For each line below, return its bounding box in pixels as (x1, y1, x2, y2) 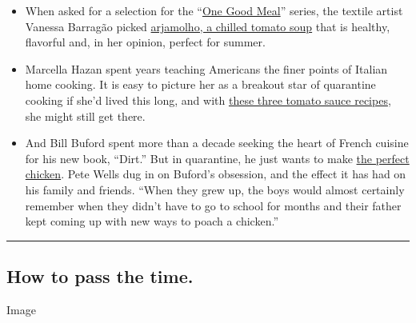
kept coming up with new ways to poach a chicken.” (25, 213, 278, 229)
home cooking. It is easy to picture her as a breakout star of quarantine (25, 76, 376, 93)
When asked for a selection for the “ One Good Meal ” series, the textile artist (25, 2, 403, 18)
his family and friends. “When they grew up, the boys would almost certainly (25, 181, 405, 197)
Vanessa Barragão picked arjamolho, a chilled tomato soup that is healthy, (25, 18, 390, 34)
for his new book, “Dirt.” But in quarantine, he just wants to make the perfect (25, 150, 410, 166)
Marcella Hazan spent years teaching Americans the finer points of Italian (25, 60, 388, 77)
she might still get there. (25, 107, 146, 124)
